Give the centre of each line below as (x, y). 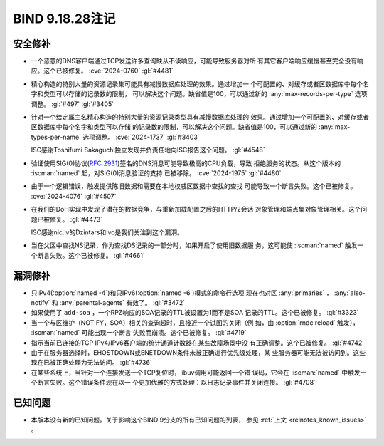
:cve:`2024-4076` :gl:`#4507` (74, 196)
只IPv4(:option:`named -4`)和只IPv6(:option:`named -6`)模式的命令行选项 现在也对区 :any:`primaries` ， (182, 293)
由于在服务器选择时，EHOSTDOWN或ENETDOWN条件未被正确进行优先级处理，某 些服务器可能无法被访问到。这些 (198, 352)
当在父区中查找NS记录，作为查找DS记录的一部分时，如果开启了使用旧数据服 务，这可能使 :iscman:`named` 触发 (194, 245)
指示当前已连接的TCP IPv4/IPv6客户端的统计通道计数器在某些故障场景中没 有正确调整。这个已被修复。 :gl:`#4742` (198, 343)
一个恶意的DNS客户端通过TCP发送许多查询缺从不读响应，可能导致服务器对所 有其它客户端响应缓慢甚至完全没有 (194, 61)
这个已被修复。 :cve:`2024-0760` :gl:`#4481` (108, 71)
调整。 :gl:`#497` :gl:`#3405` (72, 104)
